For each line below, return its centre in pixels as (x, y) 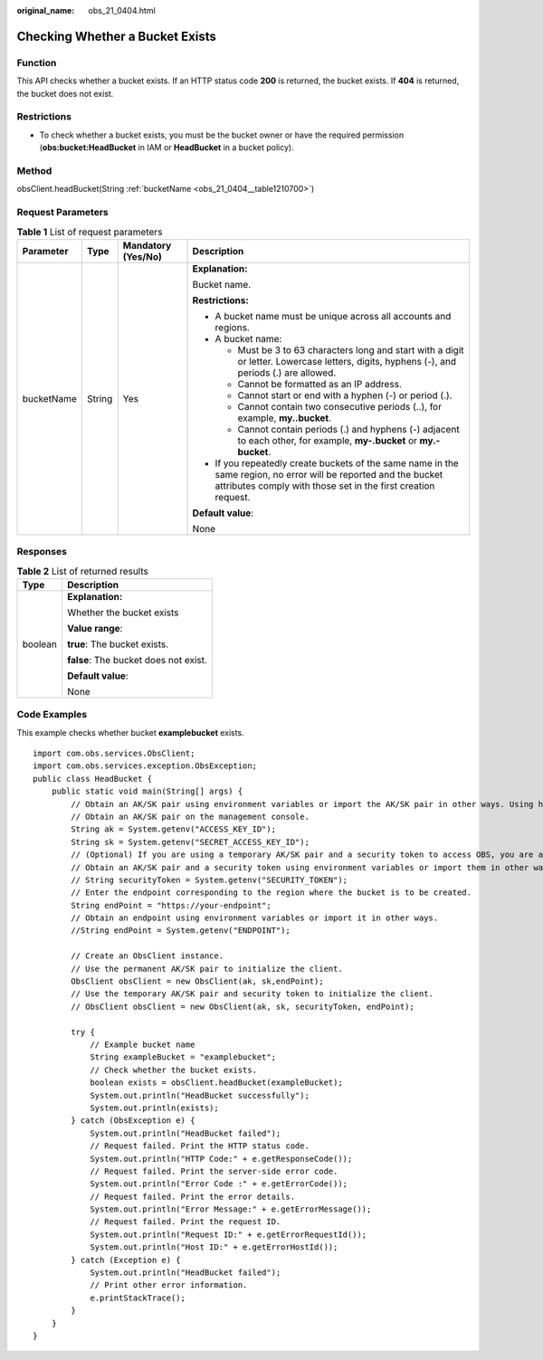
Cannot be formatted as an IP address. (320, 384)
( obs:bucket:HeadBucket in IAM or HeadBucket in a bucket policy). (167, 147)
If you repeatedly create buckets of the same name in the (337, 463)
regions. (233, 328)
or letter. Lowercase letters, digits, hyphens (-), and (347, 361)
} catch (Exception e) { (126, 1260)
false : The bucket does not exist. (137, 660)
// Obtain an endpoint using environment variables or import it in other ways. (255, 918)
